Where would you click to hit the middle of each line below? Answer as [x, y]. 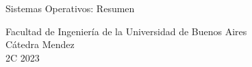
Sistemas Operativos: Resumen [70, 8]
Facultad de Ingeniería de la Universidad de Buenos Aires [126, 31]
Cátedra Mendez [40, 44]
